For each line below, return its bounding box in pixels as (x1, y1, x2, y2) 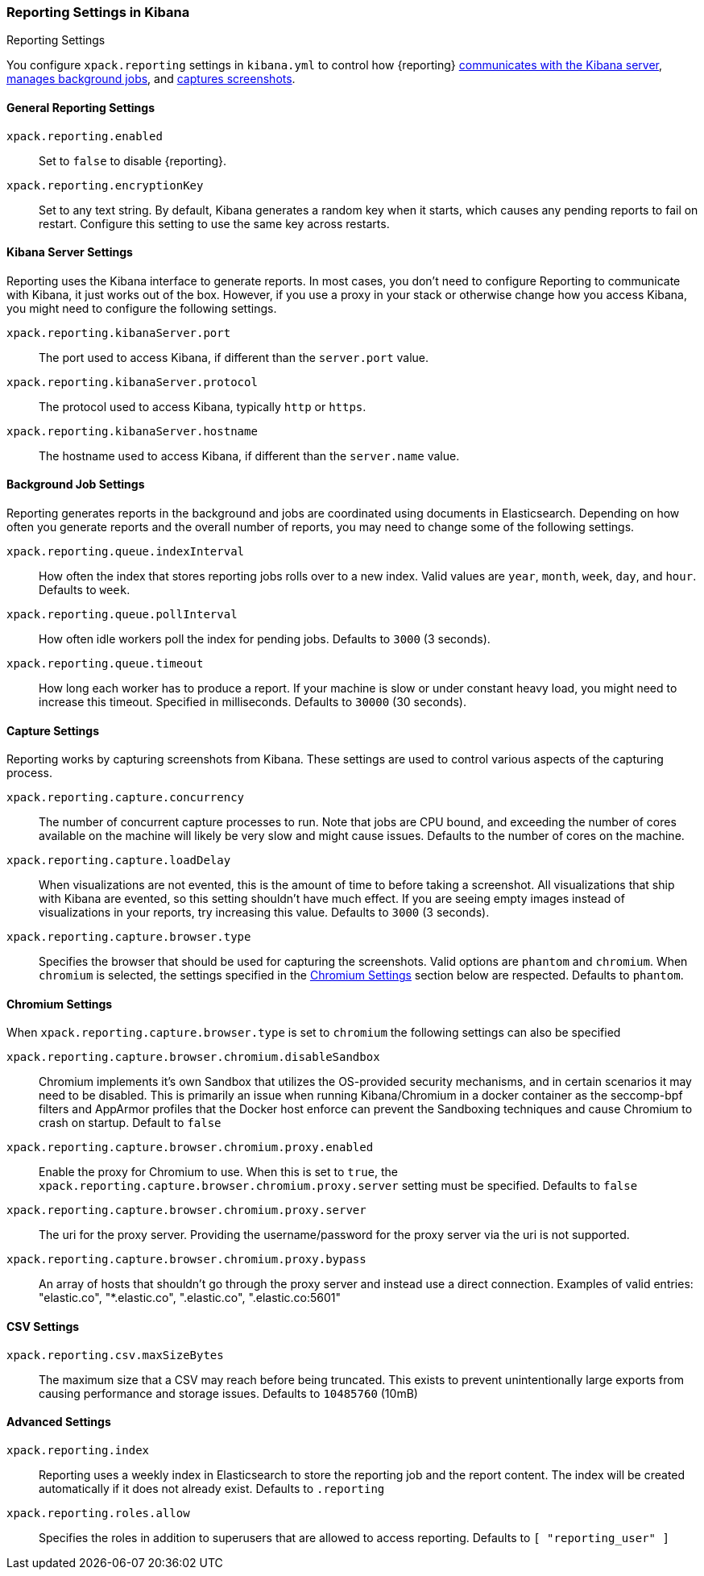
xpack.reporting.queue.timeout (6, 657, 204, 671)
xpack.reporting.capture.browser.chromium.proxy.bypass (6, 1253, 366, 1266)
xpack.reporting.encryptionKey (6, 178, 204, 192)
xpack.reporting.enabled (6, 129, 163, 143)
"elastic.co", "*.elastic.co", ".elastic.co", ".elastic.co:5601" (39, 1291, 342, 1305)
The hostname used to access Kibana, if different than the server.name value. (39, 448, 460, 463)
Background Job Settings (6, 477, 145, 492)
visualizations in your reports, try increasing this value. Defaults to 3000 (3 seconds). (39, 905, 490, 920)
